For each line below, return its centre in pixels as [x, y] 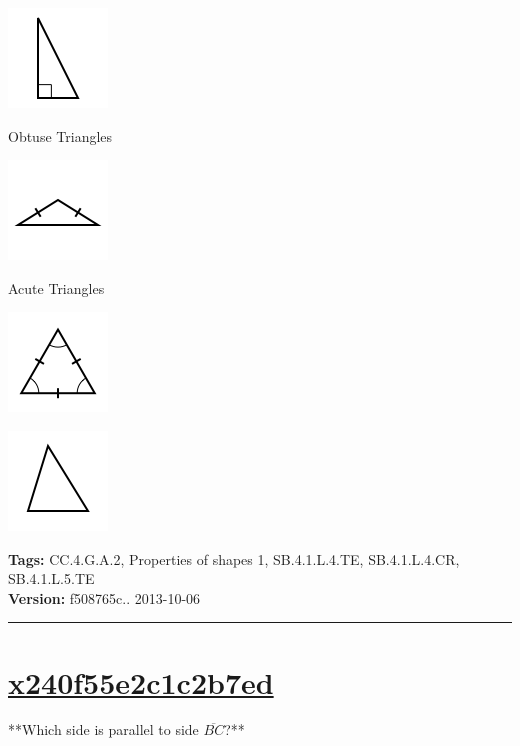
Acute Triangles [56, 287]
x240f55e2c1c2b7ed [141, 681]
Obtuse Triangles [60, 135]
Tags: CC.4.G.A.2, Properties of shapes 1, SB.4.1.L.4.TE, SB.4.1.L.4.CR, [234, 558]
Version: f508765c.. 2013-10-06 [104, 597]
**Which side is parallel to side [103, 729]
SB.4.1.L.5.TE [51, 578]
